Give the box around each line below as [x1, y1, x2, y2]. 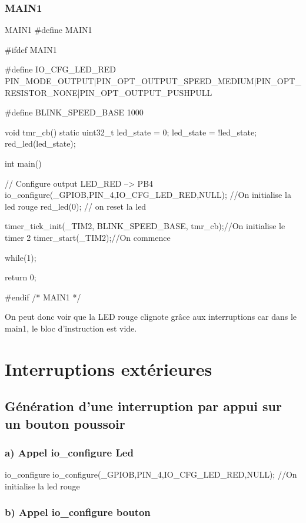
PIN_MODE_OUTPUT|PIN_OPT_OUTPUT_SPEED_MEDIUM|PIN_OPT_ [5, 75, 301, 87]
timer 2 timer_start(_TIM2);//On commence [5, 231, 171, 243]
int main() [5, 157, 42, 169]
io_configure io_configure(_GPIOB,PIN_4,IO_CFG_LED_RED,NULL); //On [5, 468, 297, 481]
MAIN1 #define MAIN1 [5, 24, 92, 36]
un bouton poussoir [5, 414, 125, 432]
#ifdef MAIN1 [5, 43, 57, 55]
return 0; [5, 271, 36, 283]
